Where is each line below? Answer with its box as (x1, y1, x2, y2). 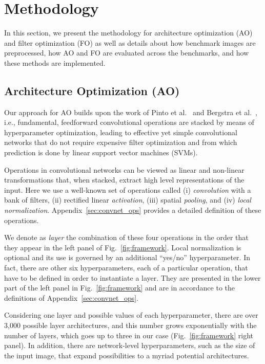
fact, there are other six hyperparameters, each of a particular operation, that (4, 262, 248, 273)
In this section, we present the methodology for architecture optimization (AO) (4, 27, 253, 38)
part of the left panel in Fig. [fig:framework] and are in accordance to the (4, 282, 235, 293)
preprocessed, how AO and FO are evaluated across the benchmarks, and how (4, 47, 249, 58)
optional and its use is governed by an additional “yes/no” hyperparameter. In (4, 252, 250, 263)
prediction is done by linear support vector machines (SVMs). (4, 147, 198, 158)
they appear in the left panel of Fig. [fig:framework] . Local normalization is (4, 242, 241, 252)
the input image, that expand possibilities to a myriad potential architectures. (4, 350, 249, 360)
